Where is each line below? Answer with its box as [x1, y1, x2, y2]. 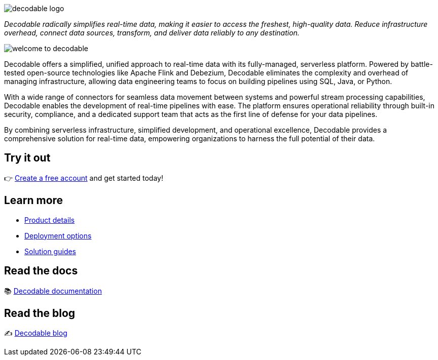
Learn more [4, 194, 63, 207]
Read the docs [4, 264, 78, 277]
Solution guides [24, 247, 76, 256]
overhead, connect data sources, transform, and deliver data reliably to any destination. [4, 28, 300, 37]
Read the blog [4, 306, 76, 319]
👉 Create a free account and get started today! [4, 173, 163, 182]
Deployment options [24, 231, 92, 240]
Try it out [4, 151, 51, 165]
